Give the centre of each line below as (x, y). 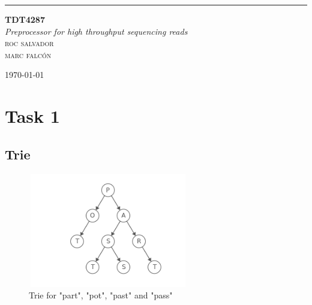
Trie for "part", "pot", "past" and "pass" (101, 295)
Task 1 (32, 116)
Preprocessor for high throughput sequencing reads (96, 31)
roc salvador (29, 43)
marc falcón (28, 54)
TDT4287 (25, 19)
